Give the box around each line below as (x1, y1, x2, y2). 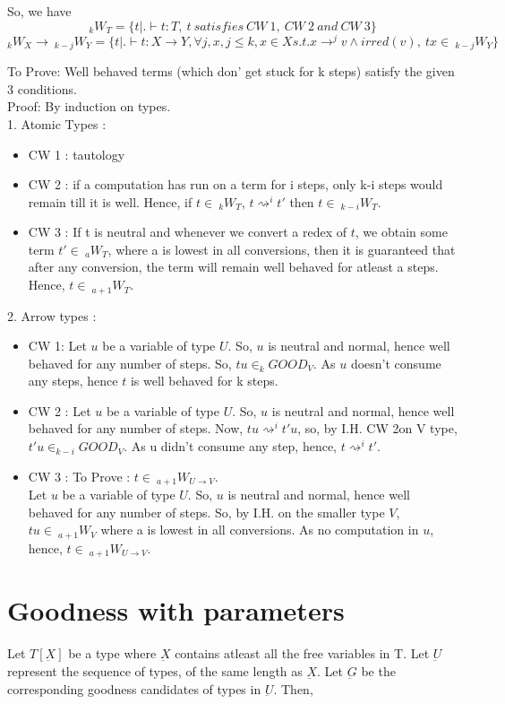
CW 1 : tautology (28, 144, 125, 163)
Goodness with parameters (7, 592, 345, 629)
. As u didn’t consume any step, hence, (124, 437, 337, 456)
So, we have (7, 2, 72, 20)
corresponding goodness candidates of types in (7, 679, 261, 698)
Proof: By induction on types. (7, 97, 171, 116)
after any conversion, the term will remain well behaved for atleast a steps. (28, 257, 439, 276)
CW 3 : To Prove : (28, 466, 131, 485)
